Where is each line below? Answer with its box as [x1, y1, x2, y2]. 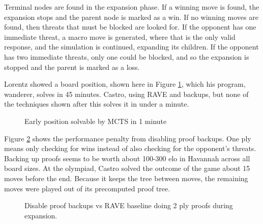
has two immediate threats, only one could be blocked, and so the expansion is [4, 51, 249, 62]
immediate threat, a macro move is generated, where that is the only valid [4, 31, 236, 42]
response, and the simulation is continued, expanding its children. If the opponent [4, 41, 259, 52]
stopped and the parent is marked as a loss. [4, 61, 140, 72]
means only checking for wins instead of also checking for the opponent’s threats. [4, 143, 256, 154]
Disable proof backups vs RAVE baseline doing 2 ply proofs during [24, 200, 233, 211]
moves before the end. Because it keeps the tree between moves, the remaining [4, 172, 248, 183]
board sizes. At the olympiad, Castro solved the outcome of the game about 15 [4, 163, 250, 173]
